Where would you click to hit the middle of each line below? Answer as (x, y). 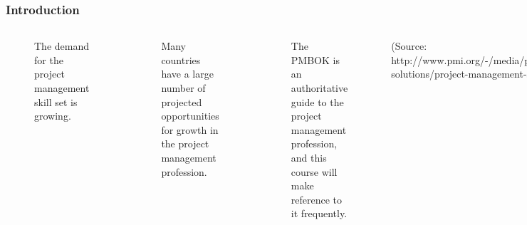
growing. (53, 116)
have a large (187, 74)
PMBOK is (315, 59)
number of (183, 88)
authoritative (319, 88)
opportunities (190, 116)
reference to (317, 199)
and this (309, 157)
